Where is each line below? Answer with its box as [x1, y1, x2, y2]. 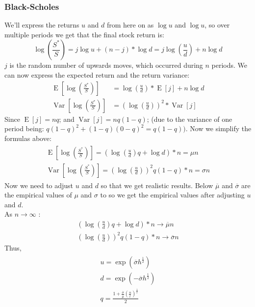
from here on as [106, 20, 154, 30]
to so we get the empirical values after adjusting [100, 190, 245, 200]
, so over [204, 20, 230, 30]
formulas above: [4, 133, 51, 143]
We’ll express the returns [4, 20, 79, 30]
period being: [4, 123, 44, 134]
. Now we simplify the [185, 123, 252, 134]
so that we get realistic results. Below [101, 180, 213, 190]
